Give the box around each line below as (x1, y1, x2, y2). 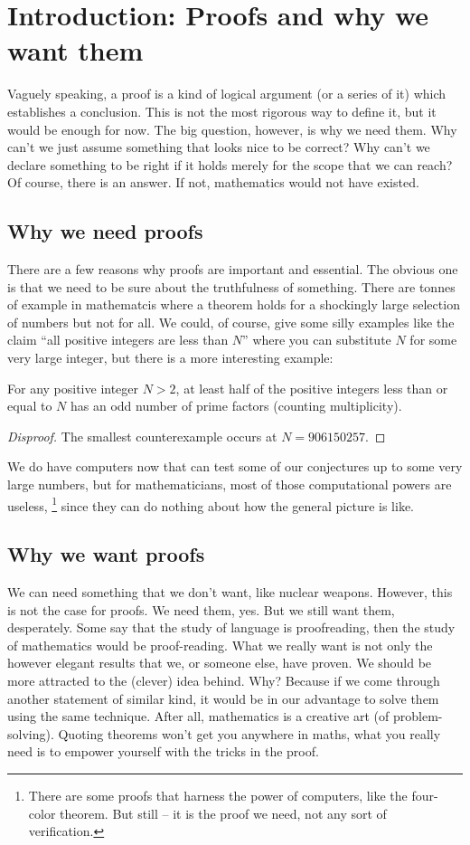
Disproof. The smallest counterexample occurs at (7, 426, 277, 445)
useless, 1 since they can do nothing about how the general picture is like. (7, 493, 415, 515)
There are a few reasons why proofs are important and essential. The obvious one (7, 260, 458, 279)
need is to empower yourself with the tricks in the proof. (7, 742, 319, 761)
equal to (7, 396, 52, 415)
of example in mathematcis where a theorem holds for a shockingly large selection (7, 295, 460, 314)
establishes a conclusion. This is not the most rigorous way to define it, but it (7, 101, 437, 120)
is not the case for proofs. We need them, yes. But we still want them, (7, 600, 395, 619)
